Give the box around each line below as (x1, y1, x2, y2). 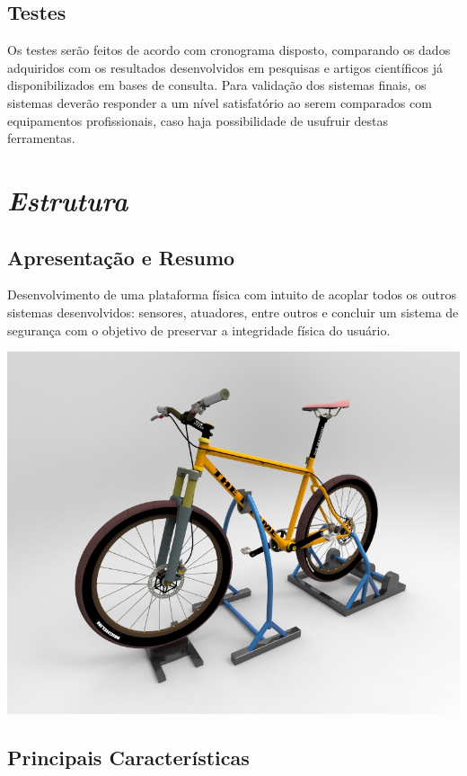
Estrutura (7, 181, 128, 219)
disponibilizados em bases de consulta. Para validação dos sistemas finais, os (7, 76, 427, 94)
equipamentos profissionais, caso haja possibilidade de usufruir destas (7, 111, 389, 129)
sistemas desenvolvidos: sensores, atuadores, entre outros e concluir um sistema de (7, 302, 459, 321)
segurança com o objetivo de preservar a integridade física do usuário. (7, 320, 391, 339)
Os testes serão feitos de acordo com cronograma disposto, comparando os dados (7, 40, 451, 59)
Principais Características (7, 744, 250, 772)
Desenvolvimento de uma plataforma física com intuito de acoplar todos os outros (7, 285, 457, 304)
